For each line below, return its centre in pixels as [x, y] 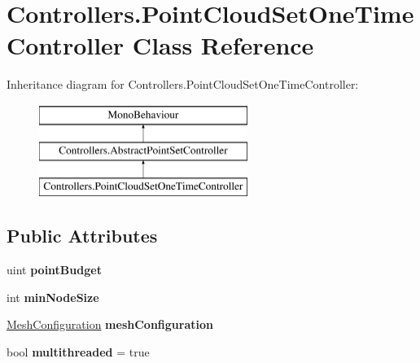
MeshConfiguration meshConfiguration [110, 324]
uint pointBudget [54, 270]
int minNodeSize [53, 297]
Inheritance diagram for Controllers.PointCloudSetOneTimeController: [183, 84]
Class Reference [223, 45]
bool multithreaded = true [78, 351]
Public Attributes [82, 236]
